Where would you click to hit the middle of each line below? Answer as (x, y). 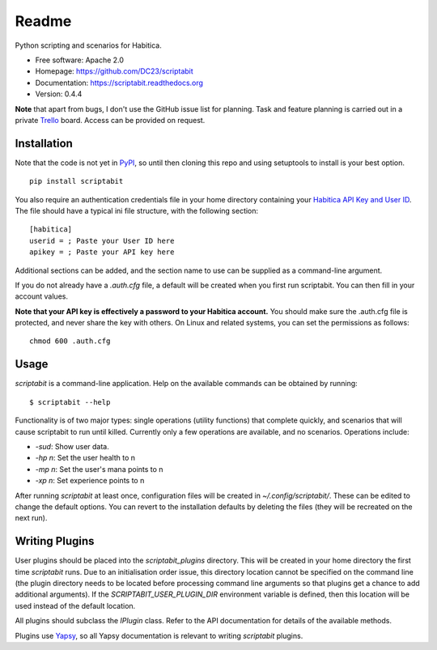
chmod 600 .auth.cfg (70, 341)
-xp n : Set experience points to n (90, 481)
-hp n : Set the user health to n (85, 458)
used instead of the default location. (75, 605)
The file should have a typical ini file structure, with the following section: (137, 210)
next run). (31, 518)
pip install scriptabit (76, 181)
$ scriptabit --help (70, 402)
